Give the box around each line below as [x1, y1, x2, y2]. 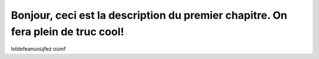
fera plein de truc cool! [11, 25, 124, 38]
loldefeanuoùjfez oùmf [11, 46, 66, 53]
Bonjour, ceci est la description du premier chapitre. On [11, 9, 288, 22]
